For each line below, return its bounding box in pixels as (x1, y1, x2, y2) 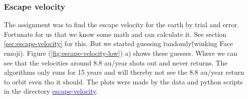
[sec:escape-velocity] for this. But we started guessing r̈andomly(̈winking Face (4, 38, 233, 49)
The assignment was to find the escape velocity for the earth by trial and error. (4, 19, 239, 30)
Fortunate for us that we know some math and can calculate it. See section (4, 29, 227, 39)
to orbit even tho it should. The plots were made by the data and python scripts (4, 76, 243, 86)
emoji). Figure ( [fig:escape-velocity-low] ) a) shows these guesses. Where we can (4, 48, 237, 58)
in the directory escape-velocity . (4, 86, 98, 96)
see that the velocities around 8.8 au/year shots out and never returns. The (4, 57, 228, 67)
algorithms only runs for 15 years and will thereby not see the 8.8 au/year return (4, 67, 245, 77)
